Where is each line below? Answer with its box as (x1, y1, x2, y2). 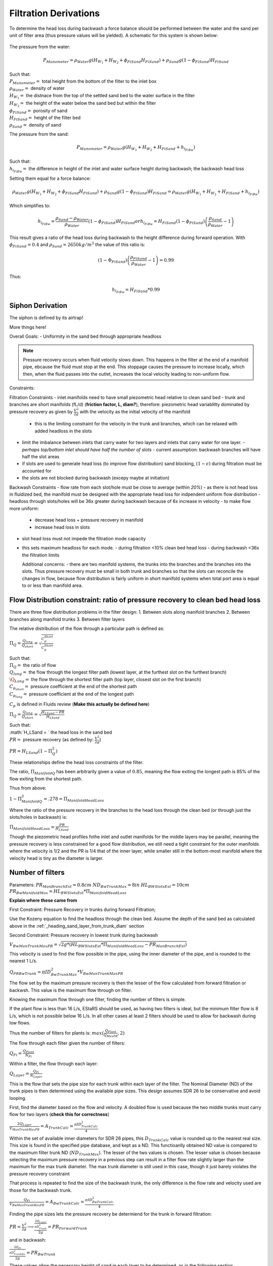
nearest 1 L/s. (9, 958, 37, 964)
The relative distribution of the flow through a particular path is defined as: (9, 625, 164, 631)
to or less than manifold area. (22, 582, 83, 588)
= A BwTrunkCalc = (45, 1199, 84, 1206)
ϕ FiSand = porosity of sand (9, 108, 68, 115)
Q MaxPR (103, 1033, 118, 1038)
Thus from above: (9, 785, 47, 791)
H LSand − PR (41, 709, 65, 716)
